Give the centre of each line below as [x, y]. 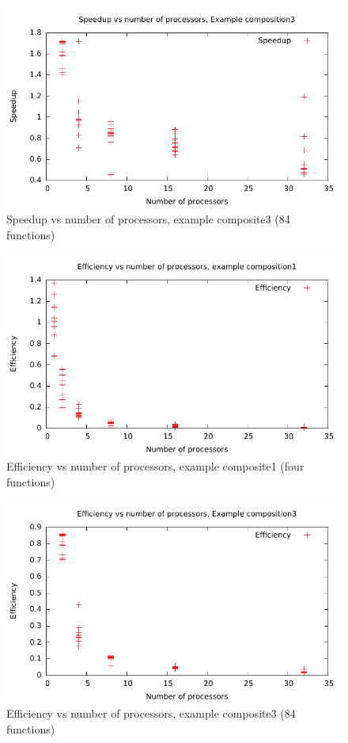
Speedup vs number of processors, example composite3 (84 [148, 218]
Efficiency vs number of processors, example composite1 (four [155, 466]
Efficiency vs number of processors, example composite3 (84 [151, 713]
